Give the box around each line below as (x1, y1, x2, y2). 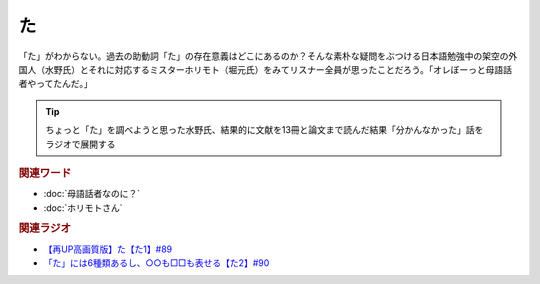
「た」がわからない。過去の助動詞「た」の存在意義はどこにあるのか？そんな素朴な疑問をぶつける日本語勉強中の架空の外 (18, 50, 518, 62)
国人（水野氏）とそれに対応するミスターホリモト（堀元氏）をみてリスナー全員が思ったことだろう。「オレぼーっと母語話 (18, 63, 512, 75)
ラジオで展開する (45, 138, 116, 150)
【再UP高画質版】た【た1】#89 (43, 243, 173, 255)
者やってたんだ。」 (18, 78, 93, 90)
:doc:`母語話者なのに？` (43, 188, 141, 200)
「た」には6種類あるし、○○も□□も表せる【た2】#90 (43, 256, 270, 269)
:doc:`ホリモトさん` (43, 201, 124, 214)
